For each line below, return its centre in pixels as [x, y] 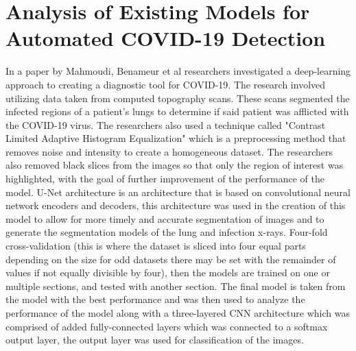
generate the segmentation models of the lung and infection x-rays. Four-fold [167, 232]
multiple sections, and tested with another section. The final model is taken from [176, 286]
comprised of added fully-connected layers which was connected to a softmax [167, 326]
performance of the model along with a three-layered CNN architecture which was [178, 313]
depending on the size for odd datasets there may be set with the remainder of [171, 259]
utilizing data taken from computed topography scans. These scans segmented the [178, 98]
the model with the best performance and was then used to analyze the [155, 299]
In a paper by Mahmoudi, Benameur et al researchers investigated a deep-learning [178, 71]
